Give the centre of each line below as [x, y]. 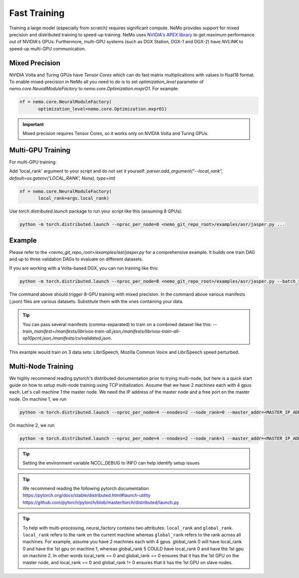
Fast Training [37, 13]
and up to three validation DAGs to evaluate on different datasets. [76, 259]
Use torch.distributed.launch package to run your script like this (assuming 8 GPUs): [96, 211]
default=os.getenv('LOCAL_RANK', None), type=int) [62, 178]
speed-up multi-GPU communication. [48, 49]
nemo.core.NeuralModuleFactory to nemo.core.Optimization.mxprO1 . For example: [94, 89]
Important [33, 124]
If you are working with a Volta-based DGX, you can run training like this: [84, 268]
